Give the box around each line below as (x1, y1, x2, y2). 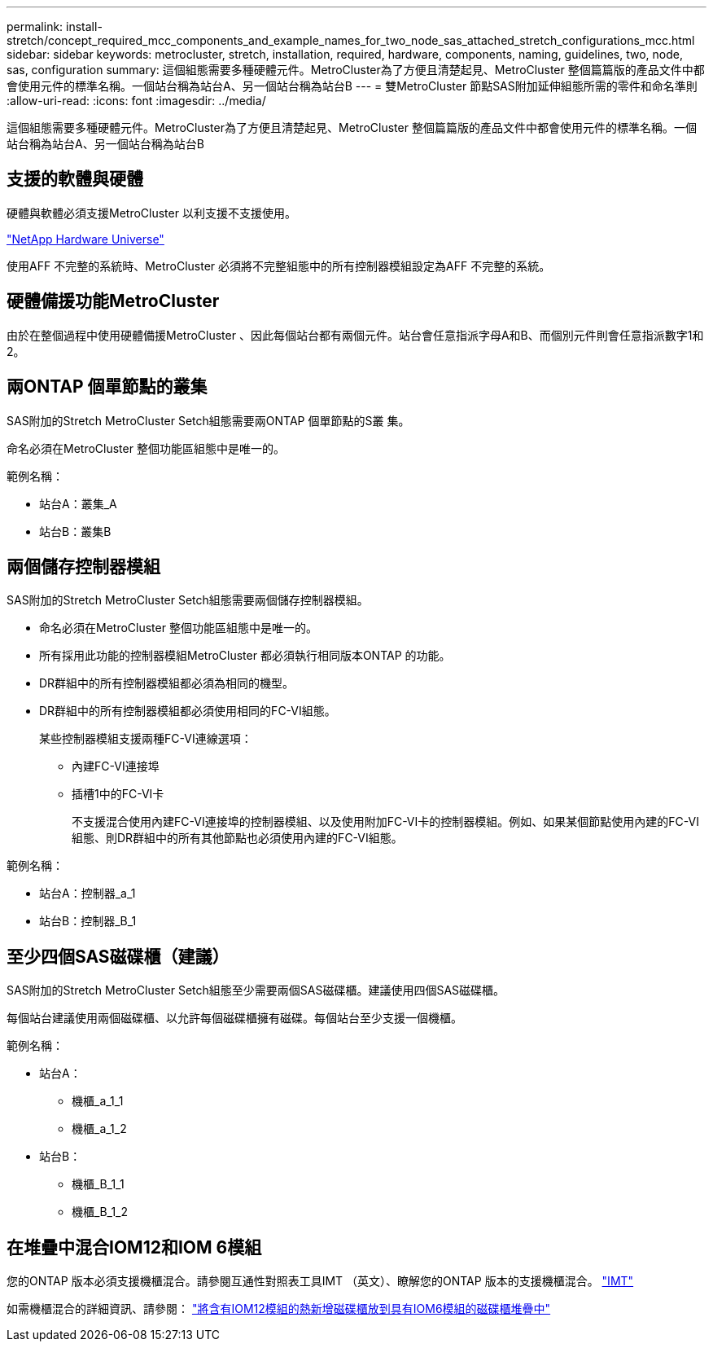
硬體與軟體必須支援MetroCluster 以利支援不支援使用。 (7, 205, 296, 220)
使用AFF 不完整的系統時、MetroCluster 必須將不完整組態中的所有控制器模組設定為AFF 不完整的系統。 (7, 258, 551, 273)
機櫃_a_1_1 (72, 1094, 124, 1109)
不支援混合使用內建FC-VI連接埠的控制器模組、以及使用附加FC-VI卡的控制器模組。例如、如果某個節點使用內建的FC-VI (72, 815, 699, 829)
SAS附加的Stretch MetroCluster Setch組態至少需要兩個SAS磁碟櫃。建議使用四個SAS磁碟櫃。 (7, 983, 505, 998)
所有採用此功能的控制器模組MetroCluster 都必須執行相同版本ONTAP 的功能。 (39, 648, 451, 663)
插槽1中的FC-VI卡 (72, 787, 164, 801)
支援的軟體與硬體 (7, 169, 143, 190)
